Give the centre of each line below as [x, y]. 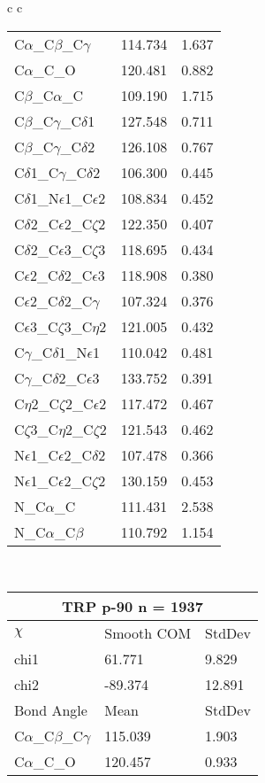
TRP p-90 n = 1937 [132, 607]
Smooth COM [148, 633]
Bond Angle [51, 710]
